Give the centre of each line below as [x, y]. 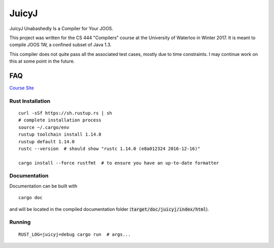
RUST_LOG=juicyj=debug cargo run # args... [75, 234]
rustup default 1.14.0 [47, 142]
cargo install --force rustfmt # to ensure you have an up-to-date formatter [119, 163]
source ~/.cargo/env [44, 127]
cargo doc [30, 198]
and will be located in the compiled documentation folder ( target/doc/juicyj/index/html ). [109, 209]
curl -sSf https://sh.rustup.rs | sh [65, 113]
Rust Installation [30, 101]
